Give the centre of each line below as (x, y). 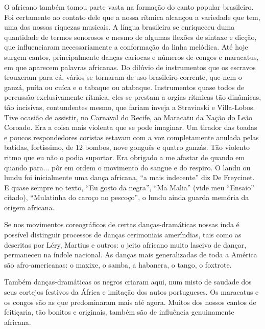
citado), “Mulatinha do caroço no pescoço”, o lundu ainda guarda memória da (127, 197)
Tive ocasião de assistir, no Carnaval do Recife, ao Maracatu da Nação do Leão (128, 117)
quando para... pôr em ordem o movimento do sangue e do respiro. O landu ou (127, 167)
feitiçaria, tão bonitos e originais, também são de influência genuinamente (119, 312)
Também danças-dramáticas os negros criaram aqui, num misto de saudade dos (128, 282)
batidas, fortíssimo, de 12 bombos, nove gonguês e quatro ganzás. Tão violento (127, 147)
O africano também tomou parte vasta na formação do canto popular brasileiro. (129, 7)
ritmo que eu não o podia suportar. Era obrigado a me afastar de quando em (125, 157)
